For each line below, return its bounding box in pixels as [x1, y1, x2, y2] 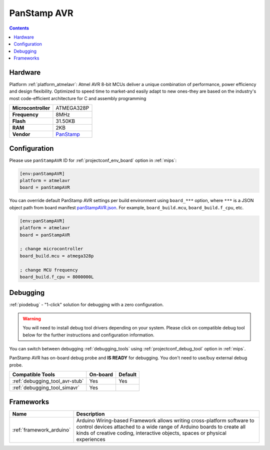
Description [76, 410, 105, 417]
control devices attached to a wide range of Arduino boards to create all [76, 423, 246, 430]
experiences [76, 435, 105, 442]
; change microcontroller [19, 246, 83, 252]
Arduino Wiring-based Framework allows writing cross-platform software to [76, 417, 254, 424]
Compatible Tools [12, 371, 55, 378]
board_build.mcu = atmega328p [19, 253, 94, 259]
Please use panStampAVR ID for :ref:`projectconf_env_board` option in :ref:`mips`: [9, 157, 177, 163]
